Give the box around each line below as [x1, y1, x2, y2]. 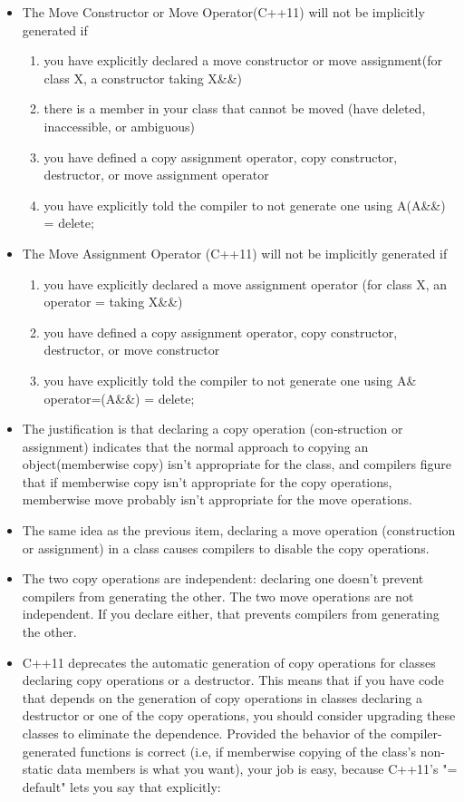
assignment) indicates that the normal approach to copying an [22, 436, 369, 455]
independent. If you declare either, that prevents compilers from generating [22, 604, 440, 623]
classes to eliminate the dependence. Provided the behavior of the [22, 724, 387, 742]
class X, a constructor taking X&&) [43, 68, 243, 87]
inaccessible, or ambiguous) [43, 116, 195, 135]
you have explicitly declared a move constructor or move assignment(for [43, 51, 443, 70]
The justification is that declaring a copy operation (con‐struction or [22, 419, 403, 438]
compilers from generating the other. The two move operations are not [22, 586, 414, 605]
